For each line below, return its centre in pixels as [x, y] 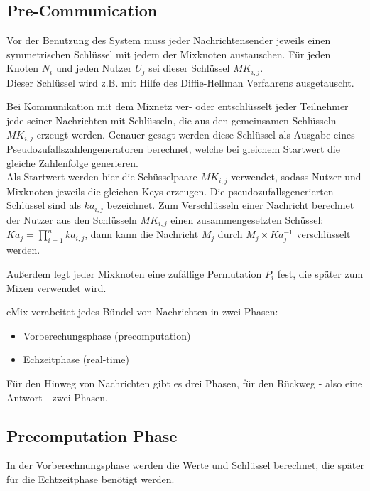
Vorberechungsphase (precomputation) [107, 335]
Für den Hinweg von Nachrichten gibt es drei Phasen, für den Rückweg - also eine [185, 383]
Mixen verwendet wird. [56, 287]
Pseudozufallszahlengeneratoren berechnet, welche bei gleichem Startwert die [173, 149]
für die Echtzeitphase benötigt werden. [91, 479]
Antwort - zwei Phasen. [58, 397]
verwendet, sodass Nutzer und [296, 177]
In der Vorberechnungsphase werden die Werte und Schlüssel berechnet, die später [185, 465]
